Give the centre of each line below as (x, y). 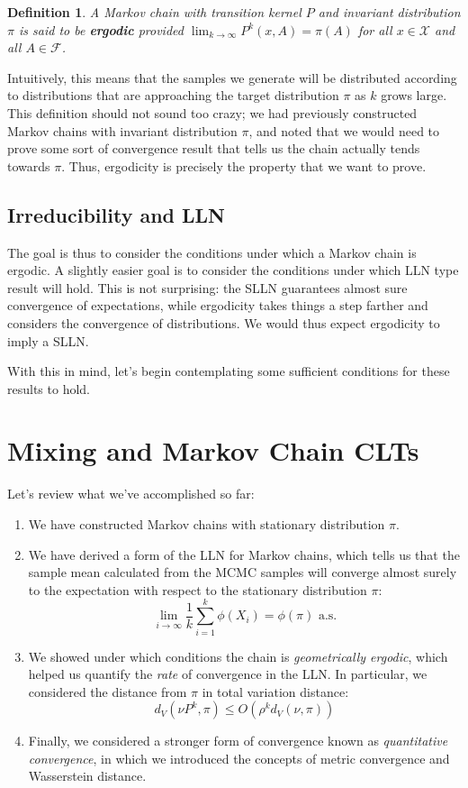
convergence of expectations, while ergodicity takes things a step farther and (218, 305)
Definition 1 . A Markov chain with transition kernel (154, 12)
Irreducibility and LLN (117, 214)
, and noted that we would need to (344, 130)
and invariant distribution (389, 12)
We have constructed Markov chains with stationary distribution (207, 524)
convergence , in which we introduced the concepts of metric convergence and (239, 758)
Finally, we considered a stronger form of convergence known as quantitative (238, 741)
